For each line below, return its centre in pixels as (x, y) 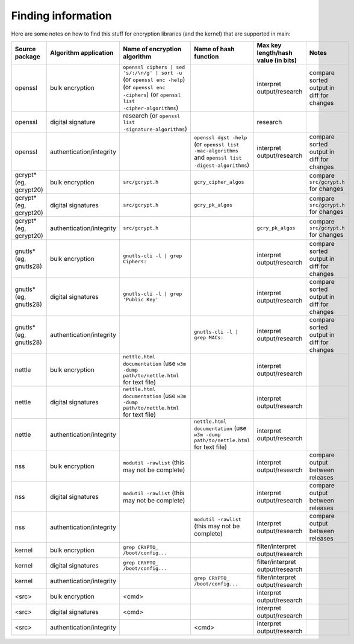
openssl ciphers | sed (154, 67)
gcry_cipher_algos (219, 182)
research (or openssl (151, 116)
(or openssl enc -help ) (154, 80)
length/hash (275, 52)
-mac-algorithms (216, 151)
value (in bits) (277, 60)
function (206, 56)
